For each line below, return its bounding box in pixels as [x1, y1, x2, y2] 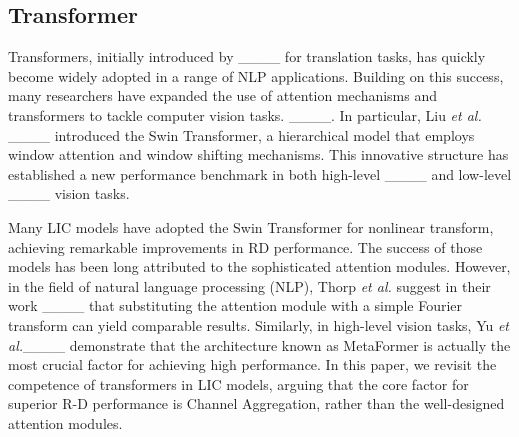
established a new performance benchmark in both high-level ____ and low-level [8, 163, 512, 184]
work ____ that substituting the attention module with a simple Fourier [8, 295, 463, 316]
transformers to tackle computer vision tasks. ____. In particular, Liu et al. [8, 104, 482, 125]
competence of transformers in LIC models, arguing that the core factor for [8, 373, 469, 394]
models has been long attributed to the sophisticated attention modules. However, [8, 256, 511, 277]
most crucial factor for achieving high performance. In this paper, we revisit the [8, 354, 497, 375]
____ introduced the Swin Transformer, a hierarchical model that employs [8, 124, 475, 145]
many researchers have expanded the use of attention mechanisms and [8, 85, 438, 106]
